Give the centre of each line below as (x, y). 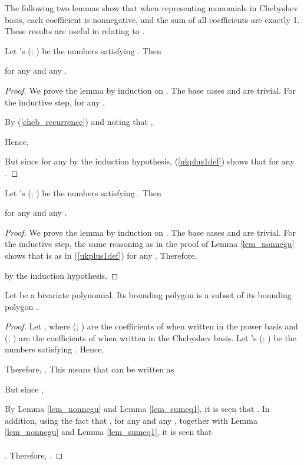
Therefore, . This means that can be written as (90, 369)
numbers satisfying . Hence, (54, 349)
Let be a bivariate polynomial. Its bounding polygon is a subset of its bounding (148, 295)
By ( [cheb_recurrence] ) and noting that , (79, 122)
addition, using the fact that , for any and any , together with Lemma (131, 420)
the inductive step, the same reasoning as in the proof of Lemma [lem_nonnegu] (150, 244)
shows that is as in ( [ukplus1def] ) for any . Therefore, (101, 255)
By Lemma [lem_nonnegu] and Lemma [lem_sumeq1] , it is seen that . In (137, 409)
